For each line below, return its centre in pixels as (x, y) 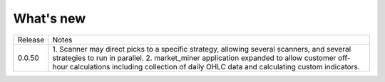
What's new (50, 18)
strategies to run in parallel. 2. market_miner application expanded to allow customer (194, 58)
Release (31, 40)
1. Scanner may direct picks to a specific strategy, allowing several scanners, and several (202, 49)
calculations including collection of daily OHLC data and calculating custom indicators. (215, 66)
